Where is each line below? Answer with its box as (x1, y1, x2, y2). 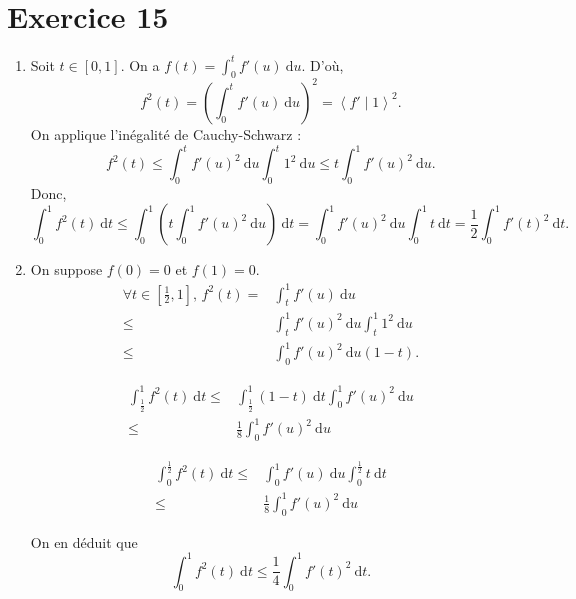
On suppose (30, 259, 103, 280)
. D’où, (301, 54, 344, 75)
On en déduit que (30, 531, 138, 552)
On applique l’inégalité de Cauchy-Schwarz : (30, 123, 302, 144)
